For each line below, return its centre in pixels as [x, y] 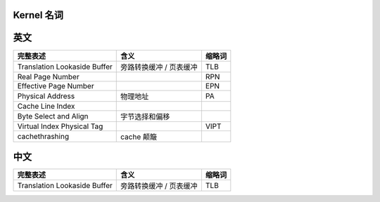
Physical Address [46, 96]
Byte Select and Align [53, 116]
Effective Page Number [56, 86]
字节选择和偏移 [145, 116]
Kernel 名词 [38, 15]
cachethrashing [43, 136]
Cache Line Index [46, 106]
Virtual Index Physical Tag [60, 126]
